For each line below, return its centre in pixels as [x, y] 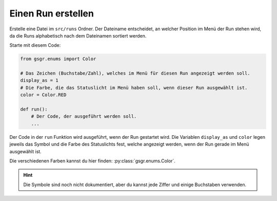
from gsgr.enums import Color [58, 59]
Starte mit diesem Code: [35, 45]
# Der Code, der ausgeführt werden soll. [84, 116]
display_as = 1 [39, 80]
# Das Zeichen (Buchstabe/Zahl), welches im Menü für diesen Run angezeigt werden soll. [135, 74]
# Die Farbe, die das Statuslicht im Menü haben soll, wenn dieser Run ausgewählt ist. [134, 88]
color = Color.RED [43, 95]
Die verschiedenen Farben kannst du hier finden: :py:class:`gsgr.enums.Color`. [92, 161]
